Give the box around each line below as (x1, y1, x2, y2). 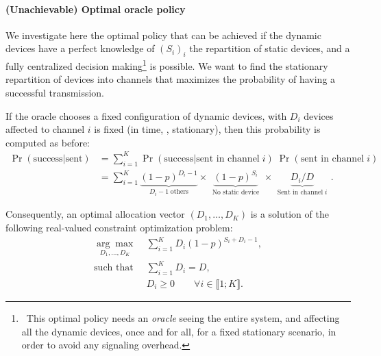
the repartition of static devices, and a (189, 41, 350, 55)
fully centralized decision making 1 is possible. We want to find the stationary (5, 57, 328, 73)
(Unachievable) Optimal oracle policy (5, 1, 186, 16)
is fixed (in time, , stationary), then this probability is (94, 122, 321, 136)
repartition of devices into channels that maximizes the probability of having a (5, 72, 336, 86)
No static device (212, 189, 260, 196)
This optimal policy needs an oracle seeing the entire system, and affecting (26, 311, 340, 325)
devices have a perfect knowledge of (5, 41, 155, 55)
